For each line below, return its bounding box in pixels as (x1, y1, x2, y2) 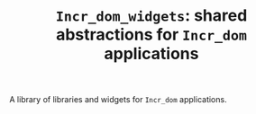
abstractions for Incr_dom (55, 24, 248, 45)
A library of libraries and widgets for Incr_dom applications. (9, 94, 227, 105)
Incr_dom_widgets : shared (55, 5, 248, 26)
